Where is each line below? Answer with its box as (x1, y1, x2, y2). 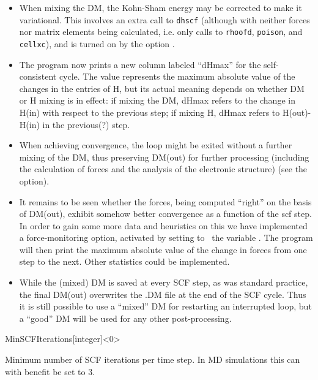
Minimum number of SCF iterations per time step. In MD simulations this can (5, 353, 300, 366)
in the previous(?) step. (42, 118, 130, 131)
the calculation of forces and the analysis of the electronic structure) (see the (19, 162, 308, 175)
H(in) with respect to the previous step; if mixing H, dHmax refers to (19, 105, 280, 118)
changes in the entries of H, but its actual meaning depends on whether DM (19, 82, 305, 94)
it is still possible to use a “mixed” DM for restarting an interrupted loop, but (19, 300, 312, 313)
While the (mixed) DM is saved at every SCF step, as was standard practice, (19, 276, 308, 289)
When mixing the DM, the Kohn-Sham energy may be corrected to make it (19, 1, 302, 13)
